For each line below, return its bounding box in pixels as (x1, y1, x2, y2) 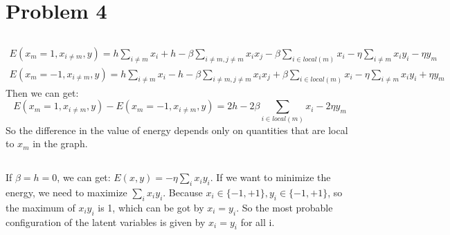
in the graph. (33, 136, 88, 151)
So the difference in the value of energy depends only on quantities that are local (6, 122, 348, 137)
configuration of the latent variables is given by (6, 214, 206, 229)
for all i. (240, 214, 275, 229)
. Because (163, 185, 203, 199)
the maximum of (6, 200, 75, 214)
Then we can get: (6, 85, 79, 100)
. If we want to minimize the (210, 170, 331, 185)
